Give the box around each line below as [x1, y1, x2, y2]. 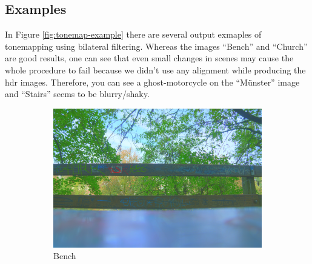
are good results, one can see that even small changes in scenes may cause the [5, 52, 294, 64]
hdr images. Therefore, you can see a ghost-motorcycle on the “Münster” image [5, 75, 300, 88]
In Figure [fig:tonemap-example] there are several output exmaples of [5, 28, 262, 41]
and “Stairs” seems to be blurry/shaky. [5, 87, 150, 100]
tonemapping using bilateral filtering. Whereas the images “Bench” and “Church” [5, 39, 308, 52]
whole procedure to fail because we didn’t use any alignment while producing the [5, 63, 306, 76]
